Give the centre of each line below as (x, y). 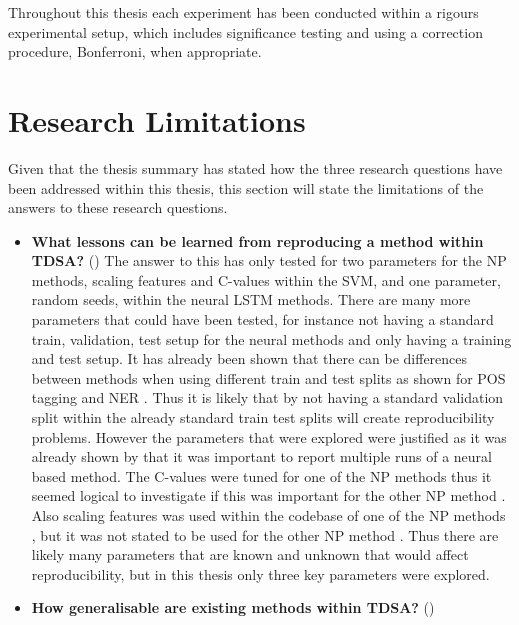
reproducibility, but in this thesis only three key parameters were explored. (260, 573)
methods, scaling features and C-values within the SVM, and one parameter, (266, 279)
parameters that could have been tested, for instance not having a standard (262, 319)
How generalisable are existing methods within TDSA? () (233, 607)
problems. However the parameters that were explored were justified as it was (269, 436)
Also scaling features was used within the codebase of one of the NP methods (268, 515)
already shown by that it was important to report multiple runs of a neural (261, 456)
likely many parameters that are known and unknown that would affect (250, 554)
